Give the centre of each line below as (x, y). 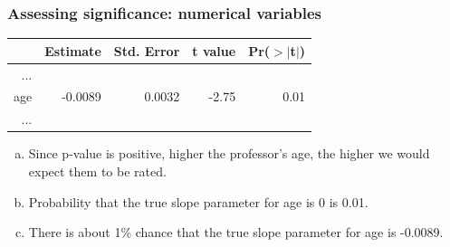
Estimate (73, 50)
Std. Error (147, 50)
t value (214, 50)
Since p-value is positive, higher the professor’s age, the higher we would (229, 153)
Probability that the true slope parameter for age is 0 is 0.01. (198, 201)
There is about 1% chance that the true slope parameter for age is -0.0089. (236, 232)
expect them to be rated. (97, 171)
